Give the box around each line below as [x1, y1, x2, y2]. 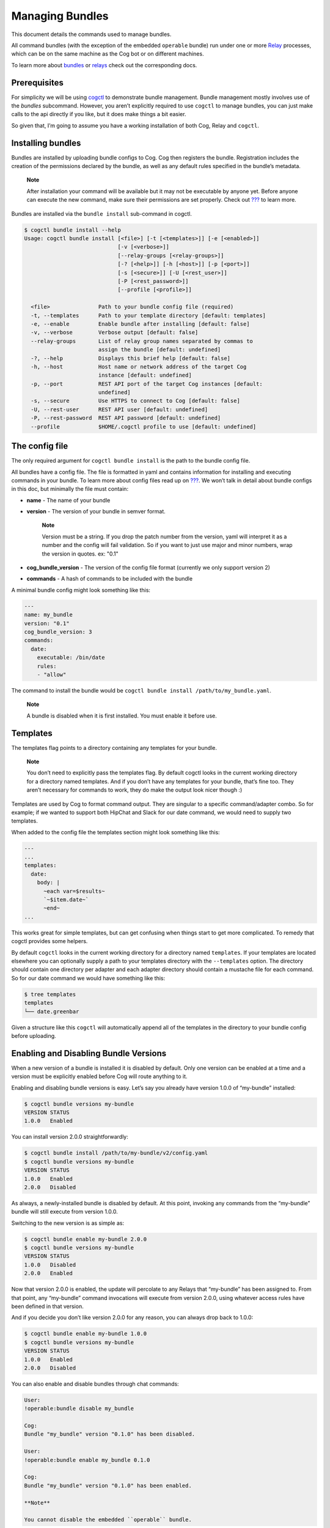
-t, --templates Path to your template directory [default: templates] [31, 312, 266, 319]
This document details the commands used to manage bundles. [11, 31, 172, 38]
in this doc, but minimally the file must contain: [11, 485, 128, 493]
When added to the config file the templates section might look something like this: [11, 828, 220, 836]
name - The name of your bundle [26, 496, 111, 504]
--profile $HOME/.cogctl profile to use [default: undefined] [31, 423, 257, 430]
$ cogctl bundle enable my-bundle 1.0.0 [24, 1330, 147, 1337]
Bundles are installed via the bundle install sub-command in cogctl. [11, 210, 192, 217]
